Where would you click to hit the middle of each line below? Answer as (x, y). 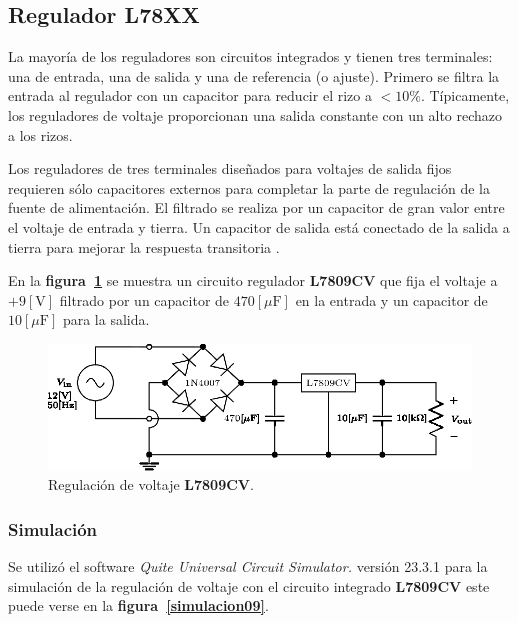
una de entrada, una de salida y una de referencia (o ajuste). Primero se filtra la (254, 75)
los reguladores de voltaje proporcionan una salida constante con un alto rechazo (255, 114)
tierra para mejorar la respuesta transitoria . (144, 246)
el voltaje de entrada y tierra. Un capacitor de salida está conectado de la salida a (259, 226)
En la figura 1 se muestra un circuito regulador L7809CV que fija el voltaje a (253, 280)
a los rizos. (40, 134)
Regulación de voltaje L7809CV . (151, 484)
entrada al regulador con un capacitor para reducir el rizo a (190, 95)
